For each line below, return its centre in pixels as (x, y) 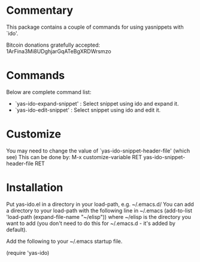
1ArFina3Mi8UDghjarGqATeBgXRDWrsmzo (59, 51)
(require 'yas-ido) (28, 252)
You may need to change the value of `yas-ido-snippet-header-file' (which (98, 151)
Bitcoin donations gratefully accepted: (53, 45)
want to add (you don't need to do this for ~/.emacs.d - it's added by (91, 223)
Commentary (40, 10)
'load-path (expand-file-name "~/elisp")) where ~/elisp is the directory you (99, 217)
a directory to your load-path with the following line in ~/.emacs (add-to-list (99, 211)
